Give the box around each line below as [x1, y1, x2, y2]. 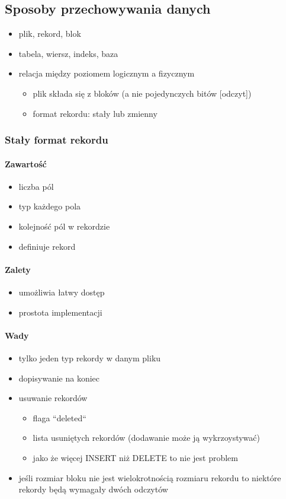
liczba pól [18, 180, 54, 192]
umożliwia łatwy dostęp [18, 285, 105, 298]
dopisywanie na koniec [18, 371, 99, 384]
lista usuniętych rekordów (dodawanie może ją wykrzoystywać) [33, 431, 260, 444]
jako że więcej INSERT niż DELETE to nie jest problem [33, 451, 238, 463]
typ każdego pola [18, 200, 81, 212]
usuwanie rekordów [18, 392, 88, 404]
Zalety [5, 263, 31, 275]
